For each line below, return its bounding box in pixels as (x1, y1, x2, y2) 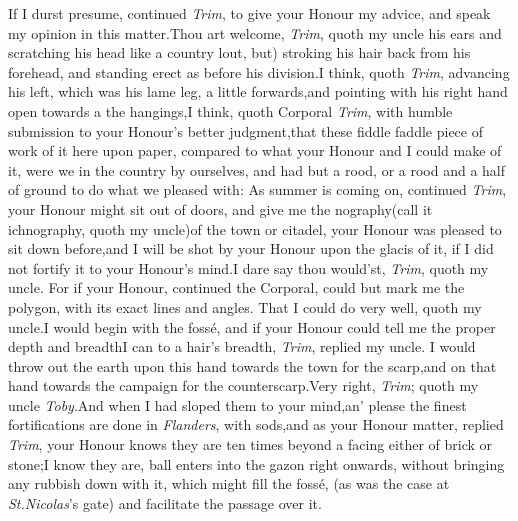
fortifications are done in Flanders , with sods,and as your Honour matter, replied (8, 414, 504, 435)
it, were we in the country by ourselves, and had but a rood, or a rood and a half (8, 159, 506, 180)
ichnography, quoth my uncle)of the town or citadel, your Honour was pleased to (8, 218, 502, 239)
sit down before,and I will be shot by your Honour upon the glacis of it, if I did (8, 238, 494, 259)
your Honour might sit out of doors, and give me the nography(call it (8, 198, 433, 219)
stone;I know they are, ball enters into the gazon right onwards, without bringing (8, 453, 505, 474)
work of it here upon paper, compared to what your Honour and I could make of (8, 140, 502, 161)
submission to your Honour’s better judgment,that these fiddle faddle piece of (8, 120, 483, 141)
